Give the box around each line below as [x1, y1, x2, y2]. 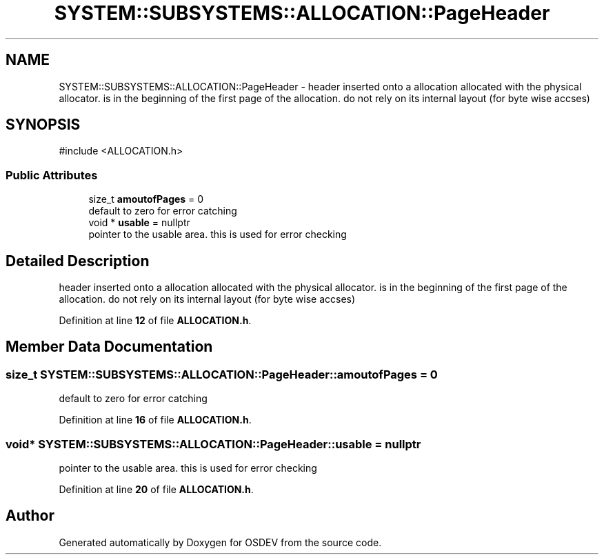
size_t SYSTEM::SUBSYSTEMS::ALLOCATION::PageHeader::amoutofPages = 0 [6, 367, 438, 381]
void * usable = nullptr [88, 217, 190, 229]
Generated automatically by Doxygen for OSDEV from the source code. [59, 536, 382, 548]
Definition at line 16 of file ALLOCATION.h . [59, 414, 252, 426]
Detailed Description [6, 252, 150, 270]
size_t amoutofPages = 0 [88, 193, 204, 206]
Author [6, 507, 54, 525]
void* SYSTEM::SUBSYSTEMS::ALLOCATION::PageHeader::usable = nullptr [6, 437, 421, 451]
